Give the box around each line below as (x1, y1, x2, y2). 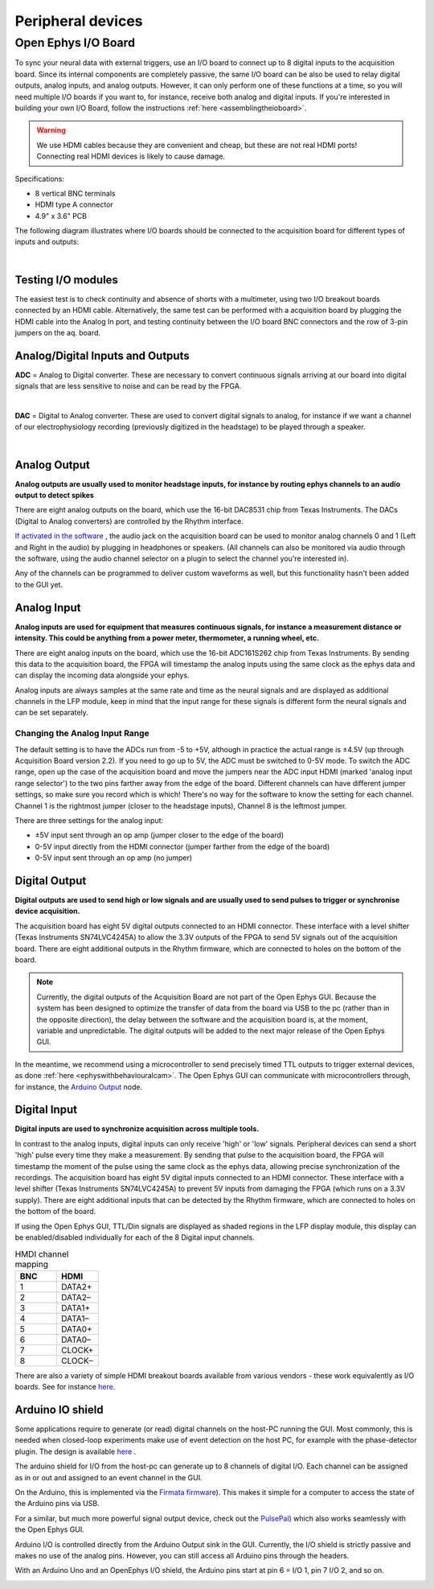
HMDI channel (14, 1248, 69, 1259)
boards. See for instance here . (14, 1382, 116, 1392)
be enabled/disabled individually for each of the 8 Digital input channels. (14, 1232, 255, 1242)
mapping (14, 1258, 48, 1270)
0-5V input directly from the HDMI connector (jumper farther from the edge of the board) (35, 842, 330, 851)
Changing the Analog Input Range (14, 728, 150, 739)
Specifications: (14, 174, 64, 183)
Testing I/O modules (14, 273, 118, 286)
